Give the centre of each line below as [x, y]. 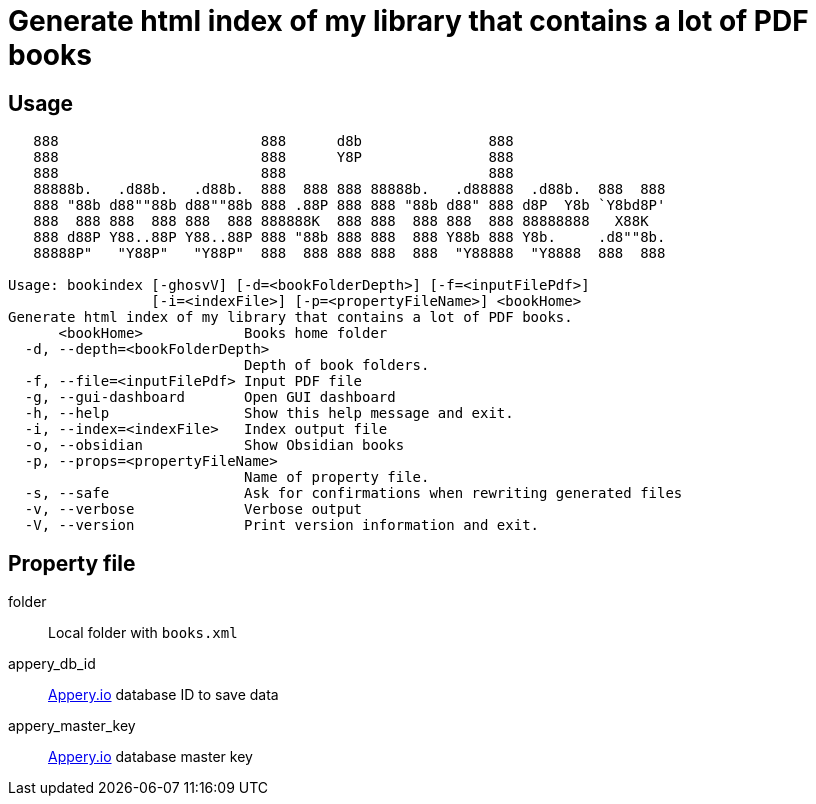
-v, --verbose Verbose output [193, 509]
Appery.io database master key [150, 757]
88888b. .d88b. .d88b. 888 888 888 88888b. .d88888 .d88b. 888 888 [349, 189]
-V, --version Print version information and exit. [282, 525]
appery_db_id [52, 664]
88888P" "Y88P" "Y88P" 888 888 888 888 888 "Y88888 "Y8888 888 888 [349, 253]
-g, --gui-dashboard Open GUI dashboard [210, 397]
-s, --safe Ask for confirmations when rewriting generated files [353, 493]
